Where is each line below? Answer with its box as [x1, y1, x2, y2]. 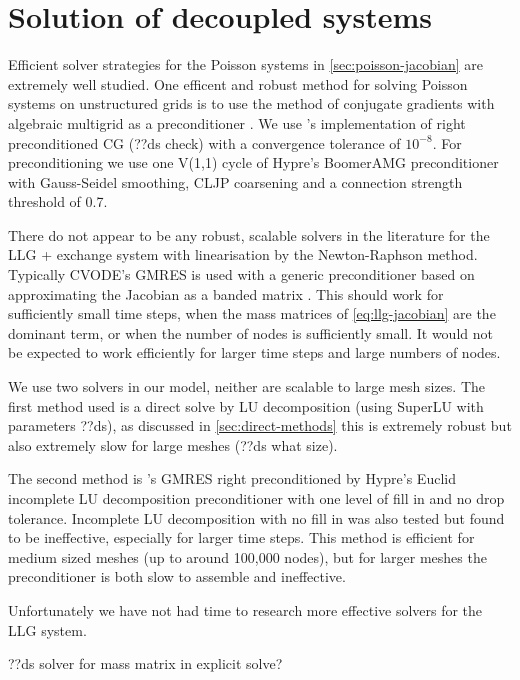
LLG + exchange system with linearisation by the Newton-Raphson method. [8, 244, 478, 265]
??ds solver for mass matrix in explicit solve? [8, 653, 283, 674]
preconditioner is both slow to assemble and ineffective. [8, 566, 346, 587]
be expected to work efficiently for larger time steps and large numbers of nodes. [8, 342, 501, 363]
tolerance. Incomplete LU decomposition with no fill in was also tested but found [8, 507, 505, 528]
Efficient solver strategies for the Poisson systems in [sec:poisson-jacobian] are [8, 54, 484, 75]
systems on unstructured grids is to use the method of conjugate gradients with [8, 93, 495, 114]
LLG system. [8, 619, 87, 640]
